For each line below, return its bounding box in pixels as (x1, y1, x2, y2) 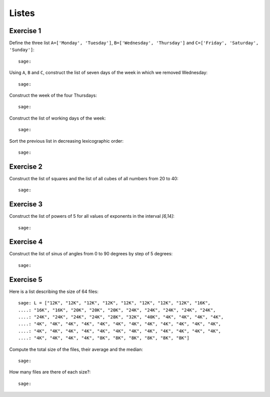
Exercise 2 (9, 162, 42, 171)
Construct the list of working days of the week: (9, 115, 106, 121)
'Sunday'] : (9, 47, 34, 53)
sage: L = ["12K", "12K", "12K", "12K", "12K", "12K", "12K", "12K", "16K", (18, 300, 211, 306)
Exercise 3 (9, 200, 42, 209)
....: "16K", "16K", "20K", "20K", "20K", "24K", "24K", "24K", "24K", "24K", (18, 307, 216, 313)
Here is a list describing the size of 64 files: (9, 288, 98, 294)
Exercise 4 (9, 238, 43, 246)
